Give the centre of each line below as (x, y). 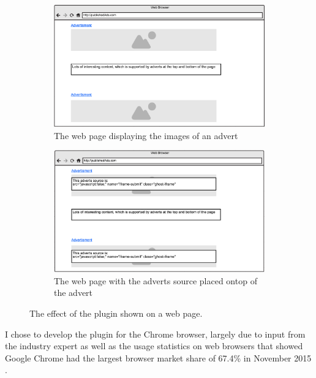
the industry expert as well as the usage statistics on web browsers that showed (154, 346)
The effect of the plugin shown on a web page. (116, 313)
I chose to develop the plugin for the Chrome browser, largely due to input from (155, 334)
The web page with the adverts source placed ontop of (156, 280)
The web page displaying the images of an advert (146, 135)
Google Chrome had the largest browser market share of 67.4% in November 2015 (158, 357)
